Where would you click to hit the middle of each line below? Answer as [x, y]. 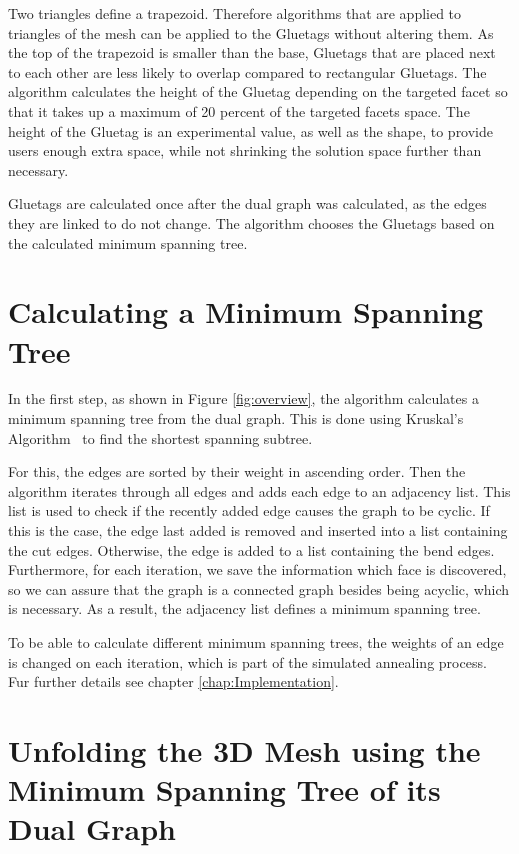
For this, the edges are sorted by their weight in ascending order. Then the [237, 471]
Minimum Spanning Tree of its [224, 789]
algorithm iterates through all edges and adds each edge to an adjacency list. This [259, 490]
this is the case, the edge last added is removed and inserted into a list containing [258, 530]
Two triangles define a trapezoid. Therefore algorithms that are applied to [235, 13]
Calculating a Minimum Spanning [246, 311]
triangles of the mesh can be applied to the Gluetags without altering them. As [251, 32]
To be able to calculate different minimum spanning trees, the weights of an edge [256, 641]
